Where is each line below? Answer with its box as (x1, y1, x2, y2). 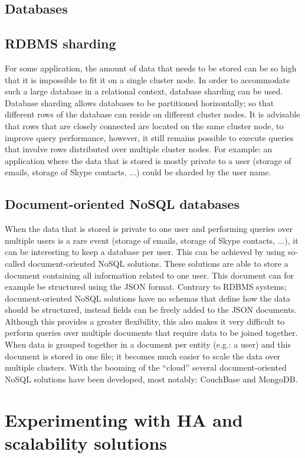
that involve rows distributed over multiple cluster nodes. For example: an (5, 143, 273, 155)
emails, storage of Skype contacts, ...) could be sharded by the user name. (5, 166, 271, 178)
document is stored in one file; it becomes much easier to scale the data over (5, 349, 281, 362)
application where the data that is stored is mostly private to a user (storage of (5, 154, 291, 166)
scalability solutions (5, 430, 168, 454)
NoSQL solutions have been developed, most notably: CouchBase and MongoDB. (5, 372, 298, 385)
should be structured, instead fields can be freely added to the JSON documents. (5, 303, 297, 316)
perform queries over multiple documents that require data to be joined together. (5, 326, 298, 339)
